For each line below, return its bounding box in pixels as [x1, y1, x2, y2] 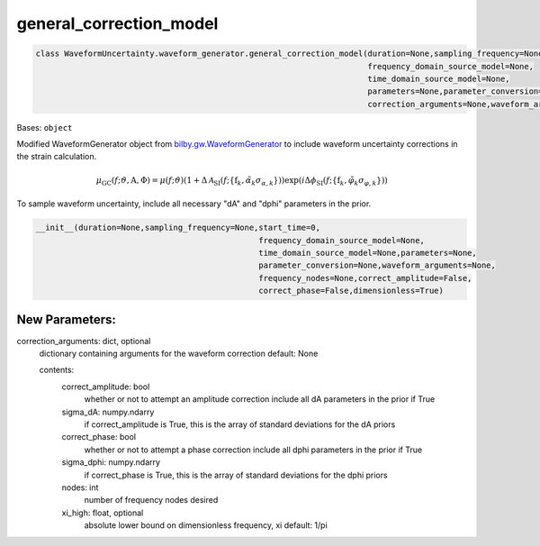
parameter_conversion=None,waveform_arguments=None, [257, 260, 497, 270]
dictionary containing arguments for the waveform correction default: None [39, 348, 319, 359]
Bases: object [16, 122, 73, 132]
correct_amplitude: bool [61, 381, 150, 392]
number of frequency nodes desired [84, 495, 219, 505]
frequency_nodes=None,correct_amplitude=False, [257, 273, 472, 283]
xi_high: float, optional [61, 507, 144, 518]
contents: [39, 365, 75, 376]
